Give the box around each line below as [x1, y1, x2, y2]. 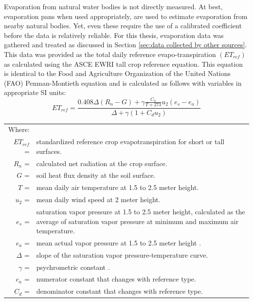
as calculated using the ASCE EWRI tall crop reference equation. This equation [4, 58, 243, 69]
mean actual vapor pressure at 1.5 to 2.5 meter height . [36, 237, 201, 247]
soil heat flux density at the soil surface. [36, 170, 156, 180]
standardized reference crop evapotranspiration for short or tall [36, 136, 225, 147]
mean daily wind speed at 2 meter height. [36, 194, 161, 205]
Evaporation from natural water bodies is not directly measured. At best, [4, 1, 223, 11]
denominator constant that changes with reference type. [36, 286, 203, 296]
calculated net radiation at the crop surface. [36, 158, 167, 168]
